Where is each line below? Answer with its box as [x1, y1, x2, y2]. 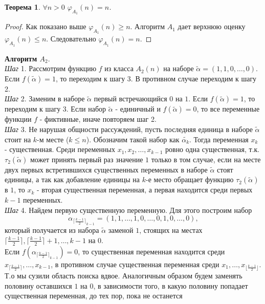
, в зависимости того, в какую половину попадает [93, 280, 248, 291]
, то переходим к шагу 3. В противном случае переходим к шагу [55, 73, 257, 83]
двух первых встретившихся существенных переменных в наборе [5, 164, 208, 175]
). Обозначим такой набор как [86, 134, 180, 144]
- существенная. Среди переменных [5, 144, 115, 155]
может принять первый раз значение [30, 154, 143, 164]
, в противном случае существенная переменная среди [51, 258, 219, 269]
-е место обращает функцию [146, 174, 234, 185]
